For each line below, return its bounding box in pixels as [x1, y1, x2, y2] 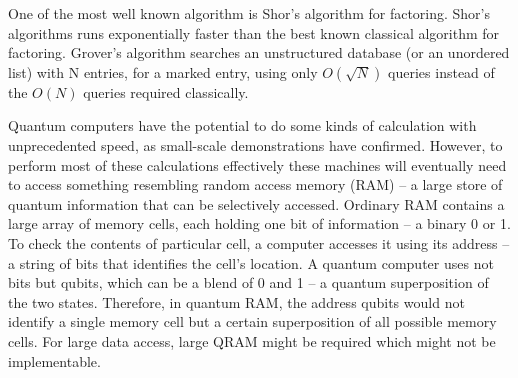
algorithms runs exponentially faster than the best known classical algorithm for [8, 22, 500, 43]
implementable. [8, 350, 101, 371]
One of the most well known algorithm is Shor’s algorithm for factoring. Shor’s [8, 3, 491, 23]
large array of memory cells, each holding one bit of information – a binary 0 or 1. [8, 213, 511, 234]
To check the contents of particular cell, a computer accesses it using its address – [8, 232, 510, 253]
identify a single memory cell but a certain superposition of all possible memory [8, 311, 497, 332]
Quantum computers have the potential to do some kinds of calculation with [8, 115, 477, 136]
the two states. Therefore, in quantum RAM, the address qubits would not [8, 291, 465, 312]
